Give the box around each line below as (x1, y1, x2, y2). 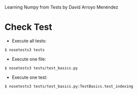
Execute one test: (11, 74, 47, 80)
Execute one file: (11, 56, 46, 62)
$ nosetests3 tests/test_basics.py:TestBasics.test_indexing (4, 84, 134, 89)
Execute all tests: (11, 38, 46, 44)
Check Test (4, 22, 52, 33)
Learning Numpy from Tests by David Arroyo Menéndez (4, 4, 118, 10)
